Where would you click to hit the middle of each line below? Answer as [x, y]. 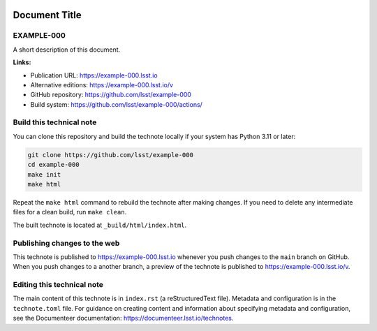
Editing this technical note [58, 285]
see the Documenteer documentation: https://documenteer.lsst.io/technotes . [123, 318]
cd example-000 [53, 165]
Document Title [47, 15]
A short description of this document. [67, 50]
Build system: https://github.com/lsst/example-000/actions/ [116, 104]
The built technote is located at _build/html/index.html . [100, 225]
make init [44, 174]
